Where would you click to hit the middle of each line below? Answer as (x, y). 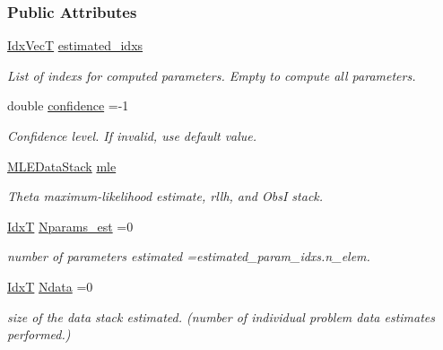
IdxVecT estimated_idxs (75, 45)
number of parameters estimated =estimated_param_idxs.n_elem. (189, 256)
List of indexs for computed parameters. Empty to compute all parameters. (212, 75)
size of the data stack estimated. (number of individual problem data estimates (221, 316)
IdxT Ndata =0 (50, 286)
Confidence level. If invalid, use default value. (132, 136)
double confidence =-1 (68, 105)
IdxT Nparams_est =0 (70, 226)
